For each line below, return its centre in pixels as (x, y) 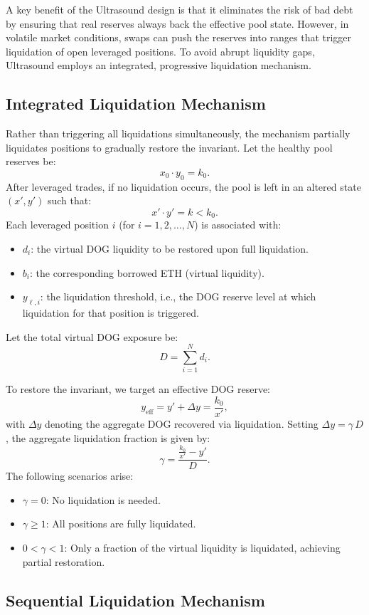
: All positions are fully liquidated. (121, 524)
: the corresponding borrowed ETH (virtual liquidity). (147, 272)
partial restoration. (64, 561)
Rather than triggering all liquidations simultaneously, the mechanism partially (178, 133)
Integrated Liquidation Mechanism (136, 104)
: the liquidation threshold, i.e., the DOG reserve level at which (178, 296)
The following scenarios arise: (70, 476)
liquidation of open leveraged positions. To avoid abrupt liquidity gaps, (160, 51)
